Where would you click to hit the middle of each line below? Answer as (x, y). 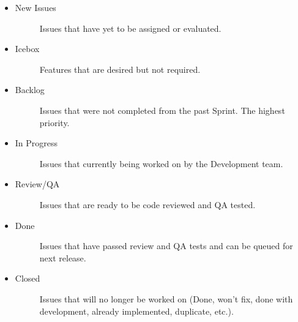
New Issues (35, 7)
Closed (28, 278)
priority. (54, 122)
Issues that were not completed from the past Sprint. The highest (162, 110)
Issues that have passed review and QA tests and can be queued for (166, 246)
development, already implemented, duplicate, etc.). (136, 311)
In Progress (36, 143)
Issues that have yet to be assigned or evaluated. (130, 28)
